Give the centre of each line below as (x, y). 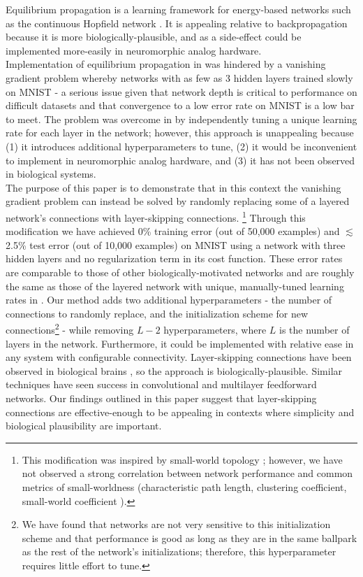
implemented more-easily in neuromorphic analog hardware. (134, 50)
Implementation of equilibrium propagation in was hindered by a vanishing (166, 64)
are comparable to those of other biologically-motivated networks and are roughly (180, 272)
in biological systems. (51, 174)
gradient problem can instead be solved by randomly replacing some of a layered (178, 201)
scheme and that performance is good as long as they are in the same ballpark (190, 537)
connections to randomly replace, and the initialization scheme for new (157, 313)
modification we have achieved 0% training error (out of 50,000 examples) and (173, 231)
